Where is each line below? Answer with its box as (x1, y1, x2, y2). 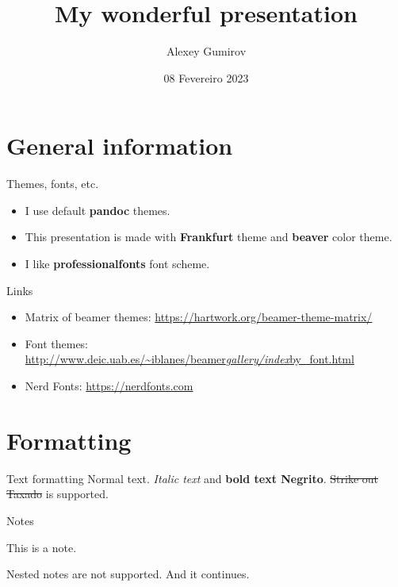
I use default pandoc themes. (25, 201, 170, 218)
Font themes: (25, 335, 89, 351)
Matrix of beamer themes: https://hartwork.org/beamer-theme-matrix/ (25, 309, 373, 325)
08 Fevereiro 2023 (163, 69, 249, 86)
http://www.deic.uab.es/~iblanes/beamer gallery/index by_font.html (25, 351, 354, 367)
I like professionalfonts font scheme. (25, 255, 210, 272)
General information (6, 129, 233, 162)
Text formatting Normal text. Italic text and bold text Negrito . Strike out (6, 470, 378, 486)
